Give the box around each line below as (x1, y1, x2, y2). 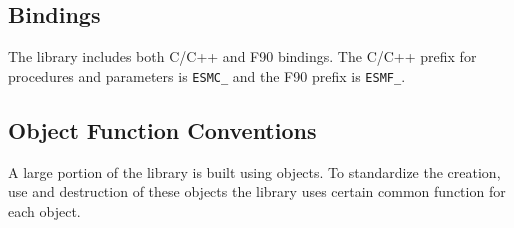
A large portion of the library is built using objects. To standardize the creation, (8, 161, 501, 182)
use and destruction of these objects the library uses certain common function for (8, 181, 506, 202)
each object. (8, 200, 81, 221)
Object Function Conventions (8, 114, 317, 145)
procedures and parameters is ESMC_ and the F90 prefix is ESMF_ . (8, 65, 406, 86)
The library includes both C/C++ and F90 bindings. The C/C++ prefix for (8, 46, 477, 67)
